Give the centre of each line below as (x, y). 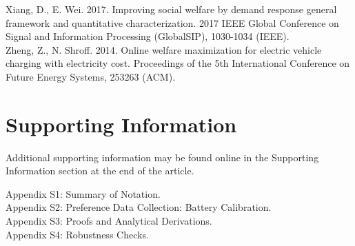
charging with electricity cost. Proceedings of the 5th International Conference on (178, 63)
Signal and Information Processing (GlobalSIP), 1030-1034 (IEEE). (148, 36)
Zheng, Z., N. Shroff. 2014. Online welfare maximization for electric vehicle (164, 49)
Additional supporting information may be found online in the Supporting (162, 157)
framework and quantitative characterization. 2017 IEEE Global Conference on (172, 22)
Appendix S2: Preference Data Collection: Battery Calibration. (139, 207)
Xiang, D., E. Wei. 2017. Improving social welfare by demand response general (171, 9)
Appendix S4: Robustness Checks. (77, 234)
